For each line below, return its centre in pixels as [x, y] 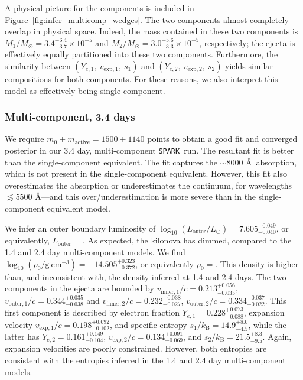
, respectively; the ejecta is [247, 42]
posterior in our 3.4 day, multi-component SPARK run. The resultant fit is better [149, 150]
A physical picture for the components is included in [100, 8]
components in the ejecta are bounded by [79, 288]
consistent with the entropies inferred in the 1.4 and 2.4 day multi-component [145, 360]
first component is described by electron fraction [92, 312]
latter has [22, 336]
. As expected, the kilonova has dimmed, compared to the [187, 240]
